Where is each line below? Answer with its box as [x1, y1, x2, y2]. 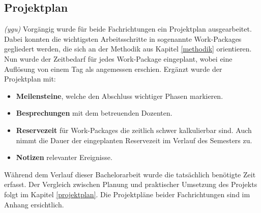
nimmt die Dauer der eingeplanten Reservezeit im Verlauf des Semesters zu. [16, 135, 252, 145]
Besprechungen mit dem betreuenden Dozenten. [16, 108, 172, 118]
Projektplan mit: [4, 73, 56, 84]
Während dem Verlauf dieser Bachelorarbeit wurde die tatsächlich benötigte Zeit [4, 169, 256, 179]
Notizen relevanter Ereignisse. [16, 152, 112, 163]
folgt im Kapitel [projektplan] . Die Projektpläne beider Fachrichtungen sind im [4, 189, 250, 199]
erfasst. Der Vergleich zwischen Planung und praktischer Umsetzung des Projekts [4, 179, 257, 190]
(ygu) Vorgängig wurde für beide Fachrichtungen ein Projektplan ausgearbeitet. [4, 23, 252, 34]
